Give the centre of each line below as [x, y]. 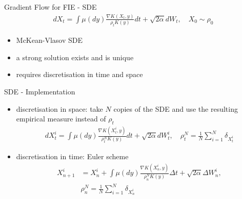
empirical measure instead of [61, 119]
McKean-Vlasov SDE [49, 40]
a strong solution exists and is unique [75, 57]
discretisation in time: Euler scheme [72, 156]
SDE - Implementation [40, 91]
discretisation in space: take [59, 108]
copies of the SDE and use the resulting [176, 108]
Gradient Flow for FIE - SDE [51, 7]
